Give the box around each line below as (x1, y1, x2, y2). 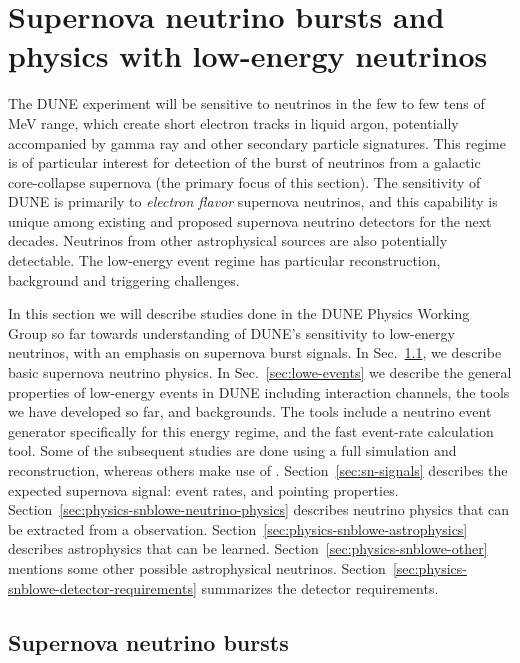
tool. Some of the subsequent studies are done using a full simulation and (8, 440, 457, 461)
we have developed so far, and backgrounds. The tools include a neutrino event (8, 401, 492, 422)
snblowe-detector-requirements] (8, 577, 197, 598)
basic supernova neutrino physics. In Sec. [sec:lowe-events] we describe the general (8, 362, 512, 383)
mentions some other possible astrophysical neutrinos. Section (8, 557, 386, 578)
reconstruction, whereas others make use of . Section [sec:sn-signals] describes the (8, 460, 508, 480)
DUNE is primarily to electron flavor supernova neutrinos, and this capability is (8, 191, 498, 212)
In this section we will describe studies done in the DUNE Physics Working (8, 303, 470, 324)
